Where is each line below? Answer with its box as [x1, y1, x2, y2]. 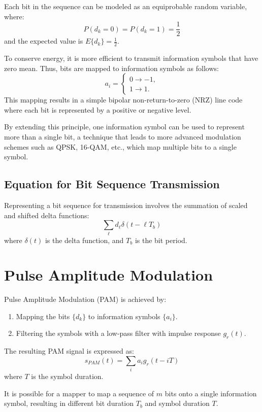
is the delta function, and [45, 234, 124, 245]
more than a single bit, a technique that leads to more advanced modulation [4, 131, 241, 142]
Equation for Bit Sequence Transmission [4, 176, 220, 192]
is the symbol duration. [31, 371, 104, 382]
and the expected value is [4, 36, 83, 46]
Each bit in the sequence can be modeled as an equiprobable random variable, [4, 1, 247, 11]
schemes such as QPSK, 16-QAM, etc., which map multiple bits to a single [4, 141, 237, 152]
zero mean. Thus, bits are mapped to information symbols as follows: [4, 62, 219, 73]
